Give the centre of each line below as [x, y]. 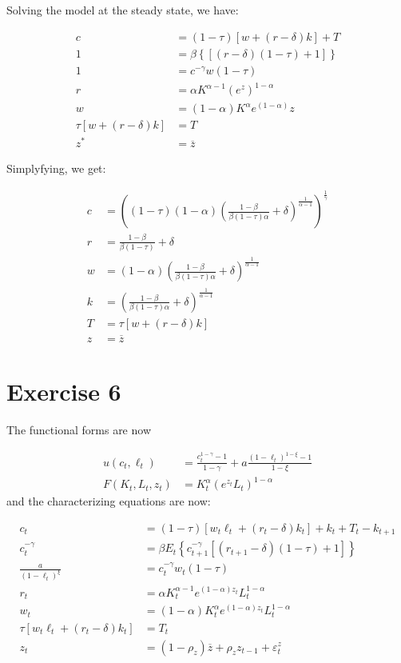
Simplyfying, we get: [56, 168]
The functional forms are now [79, 430]
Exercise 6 [64, 391]
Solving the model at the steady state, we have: [123, 10]
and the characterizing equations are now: [109, 501]
